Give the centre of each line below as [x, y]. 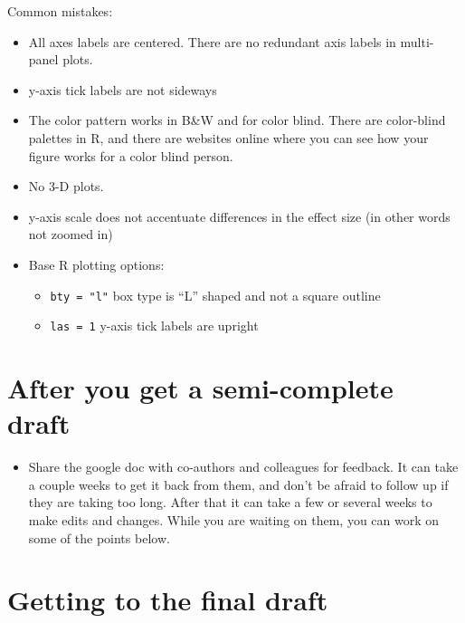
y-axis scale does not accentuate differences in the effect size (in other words [239, 216]
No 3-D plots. [66, 186]
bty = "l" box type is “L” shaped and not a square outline [215, 295]
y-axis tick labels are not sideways [123, 89]
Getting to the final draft [168, 600]
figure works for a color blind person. [131, 155]
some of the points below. [99, 537]
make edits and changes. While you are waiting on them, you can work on [234, 519]
